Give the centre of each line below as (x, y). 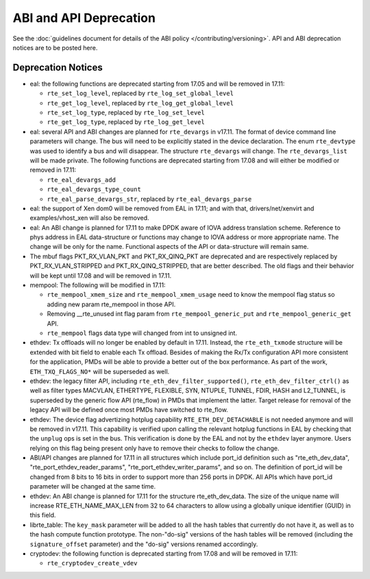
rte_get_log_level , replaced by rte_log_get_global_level (140, 103)
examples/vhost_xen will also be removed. (89, 218)
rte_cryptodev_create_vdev (92, 563)
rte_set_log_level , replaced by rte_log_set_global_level (140, 93)
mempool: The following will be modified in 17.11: (98, 285)
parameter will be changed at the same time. (93, 486)
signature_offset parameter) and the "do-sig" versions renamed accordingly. (144, 544)
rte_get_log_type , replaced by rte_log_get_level (126, 122)
